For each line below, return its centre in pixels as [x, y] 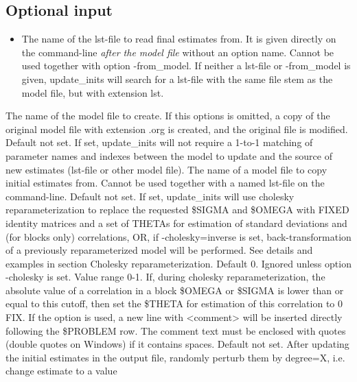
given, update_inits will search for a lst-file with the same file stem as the [177, 79]
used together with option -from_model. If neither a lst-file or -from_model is [186, 65]
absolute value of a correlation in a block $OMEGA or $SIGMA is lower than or [175, 290]
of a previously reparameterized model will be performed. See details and [159, 250]
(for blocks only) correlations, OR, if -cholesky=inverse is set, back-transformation [178, 236]
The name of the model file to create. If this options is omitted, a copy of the [168, 116]
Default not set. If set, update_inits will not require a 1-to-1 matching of [159, 142]
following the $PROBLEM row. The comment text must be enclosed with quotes [176, 330]
